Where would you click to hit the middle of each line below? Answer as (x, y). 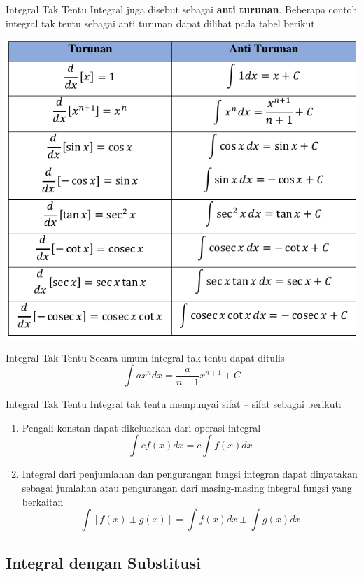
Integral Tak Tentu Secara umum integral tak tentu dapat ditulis (145, 357)
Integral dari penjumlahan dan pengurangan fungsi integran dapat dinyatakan (190, 474)
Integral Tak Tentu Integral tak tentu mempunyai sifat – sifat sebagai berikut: (174, 404)
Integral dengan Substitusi (103, 562)
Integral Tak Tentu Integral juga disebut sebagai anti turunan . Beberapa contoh (182, 9)
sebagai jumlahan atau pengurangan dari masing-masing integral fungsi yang (187, 488)
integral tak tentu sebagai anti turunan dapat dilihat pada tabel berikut (160, 23)
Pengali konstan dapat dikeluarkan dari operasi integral (141, 427)
